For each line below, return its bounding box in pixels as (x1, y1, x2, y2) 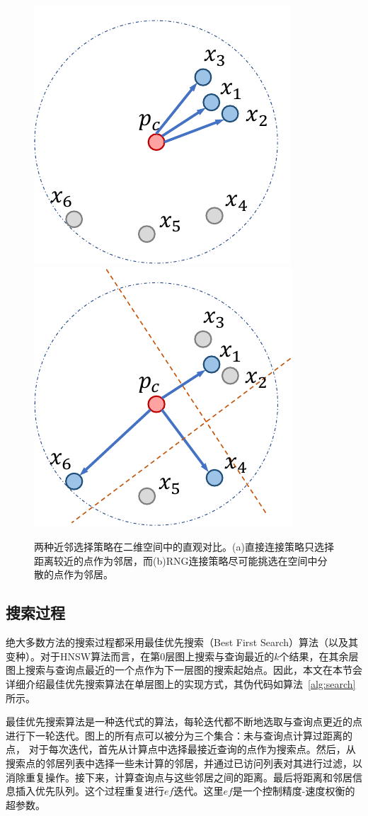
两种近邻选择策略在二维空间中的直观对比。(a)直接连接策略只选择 (34, 539, 334, 554)
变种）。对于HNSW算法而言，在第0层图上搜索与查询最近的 (6, 648, 275, 663)
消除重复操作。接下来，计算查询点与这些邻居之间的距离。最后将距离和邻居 (6, 769, 352, 784)
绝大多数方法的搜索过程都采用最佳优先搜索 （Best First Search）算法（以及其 (6, 635, 358, 650)
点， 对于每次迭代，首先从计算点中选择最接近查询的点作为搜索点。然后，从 (6, 742, 356, 757)
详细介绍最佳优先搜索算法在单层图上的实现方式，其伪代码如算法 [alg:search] (6, 676, 356, 691)
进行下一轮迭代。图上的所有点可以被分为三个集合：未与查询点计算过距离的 (6, 728, 352, 742)
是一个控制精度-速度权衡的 (232, 783, 355, 798)
